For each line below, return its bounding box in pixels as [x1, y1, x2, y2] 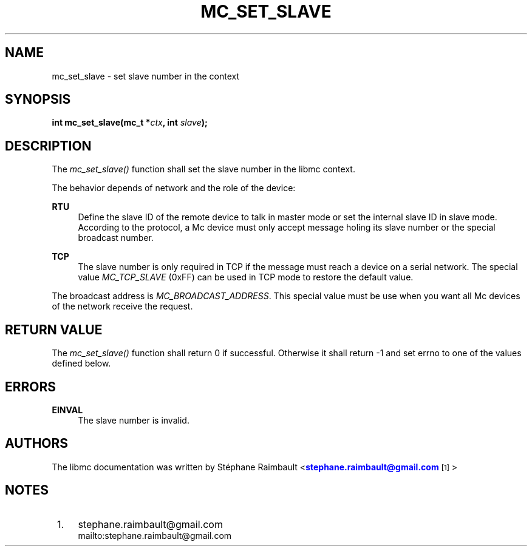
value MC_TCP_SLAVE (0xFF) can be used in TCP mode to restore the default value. [78, 272, 414, 283]
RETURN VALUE [5, 322, 103, 337]
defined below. [52, 358, 111, 369]
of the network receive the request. [52, 301, 193, 312]
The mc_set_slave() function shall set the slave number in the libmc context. [52, 164, 355, 175]
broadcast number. [78, 232, 154, 243]
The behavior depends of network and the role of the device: [52, 183, 296, 194]
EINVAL [52, 404, 83, 415]
